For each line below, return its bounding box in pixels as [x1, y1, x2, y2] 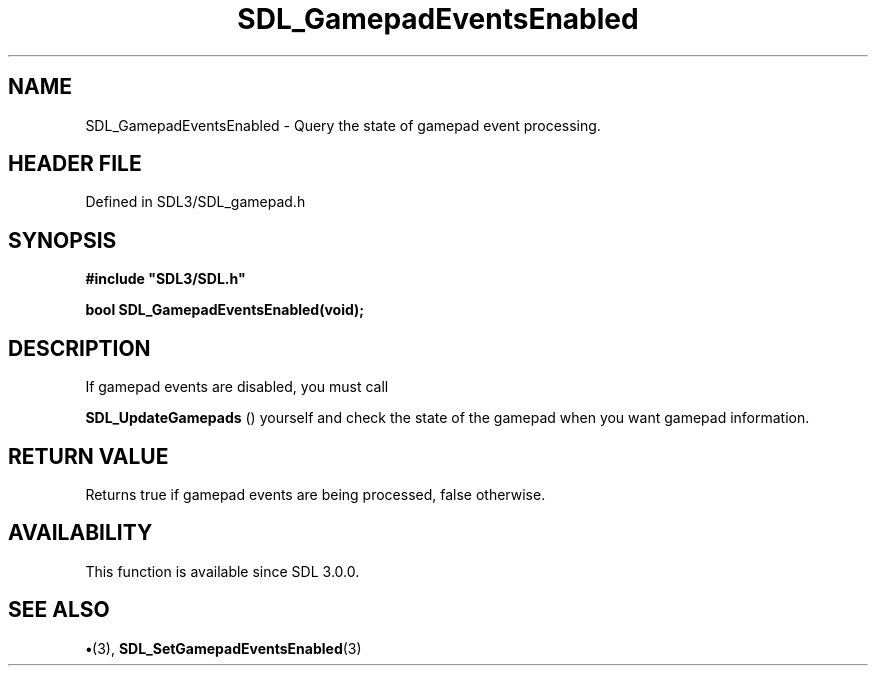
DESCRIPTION [8, 335, 151, 361]
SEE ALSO [8, 597, 110, 623]
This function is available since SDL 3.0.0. [85, 562, 360, 580]
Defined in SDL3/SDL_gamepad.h [85, 193, 306, 211]
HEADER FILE [8, 151, 142, 177]
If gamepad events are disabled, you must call [85, 378, 389, 396]
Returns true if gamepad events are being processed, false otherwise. [85, 485, 546, 503]
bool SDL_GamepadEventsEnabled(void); [85, 301, 365, 319]
